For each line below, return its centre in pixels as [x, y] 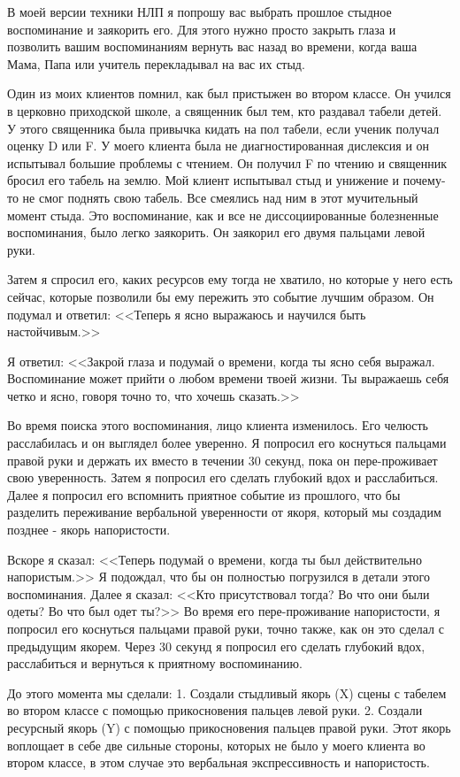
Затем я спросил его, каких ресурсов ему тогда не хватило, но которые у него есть [230, 279]
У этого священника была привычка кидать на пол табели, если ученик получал [223, 128]
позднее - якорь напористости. [89, 530]
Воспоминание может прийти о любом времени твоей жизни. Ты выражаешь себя [228, 378]
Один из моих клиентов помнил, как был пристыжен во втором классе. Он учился [229, 93]
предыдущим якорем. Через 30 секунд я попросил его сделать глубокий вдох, [216, 646]
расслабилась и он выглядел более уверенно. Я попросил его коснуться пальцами [227, 443]
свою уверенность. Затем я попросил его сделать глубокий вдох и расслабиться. [223, 477]
